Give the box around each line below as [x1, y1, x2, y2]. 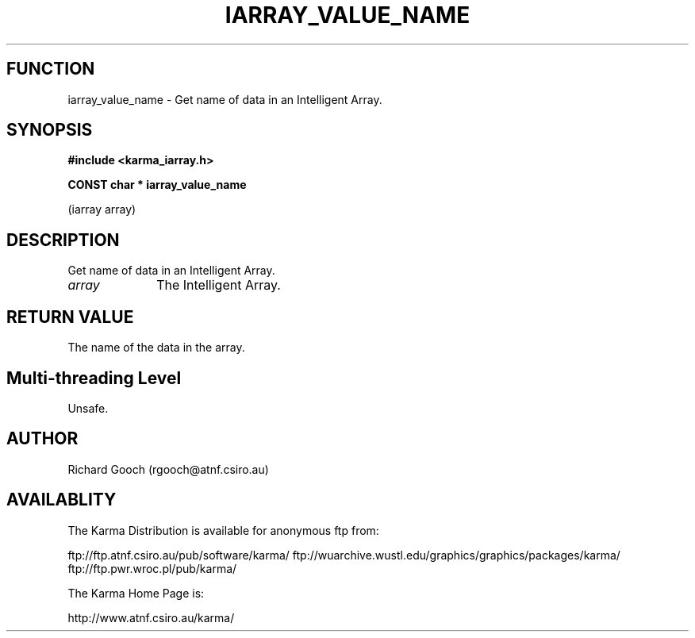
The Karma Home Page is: [67, 586, 205, 600]
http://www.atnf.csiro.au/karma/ [67, 610, 235, 625]
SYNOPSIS [6, 120, 93, 140]
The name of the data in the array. [67, 340, 245, 355]
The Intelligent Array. [156, 277, 281, 294]
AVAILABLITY [6, 490, 117, 510]
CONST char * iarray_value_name [67, 178, 247, 192]
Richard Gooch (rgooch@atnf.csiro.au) [67, 462, 269, 476]
